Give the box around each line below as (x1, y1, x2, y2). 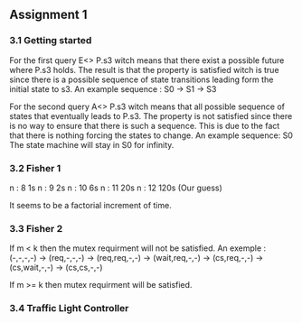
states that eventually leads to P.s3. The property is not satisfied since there (9, 110, 293, 121)
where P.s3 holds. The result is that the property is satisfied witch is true (9, 64, 279, 75)
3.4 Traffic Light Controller (9, 302, 129, 315)
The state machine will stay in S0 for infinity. (9, 139, 175, 150)
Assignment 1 (9, 7, 88, 23)
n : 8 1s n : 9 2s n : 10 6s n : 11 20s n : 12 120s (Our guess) (9, 182, 223, 193)
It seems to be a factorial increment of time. (9, 199, 172, 210)
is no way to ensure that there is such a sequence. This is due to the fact (9, 120, 280, 131)
